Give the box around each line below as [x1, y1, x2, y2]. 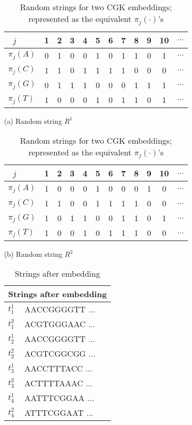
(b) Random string [4, 249, 62, 259]
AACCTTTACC [24, 362, 83, 375]
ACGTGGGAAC [24, 318, 86, 330]
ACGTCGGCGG [24, 348, 86, 360]
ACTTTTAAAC [24, 377, 83, 389]
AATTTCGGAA [24, 392, 85, 404]
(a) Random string [4, 115, 62, 126]
